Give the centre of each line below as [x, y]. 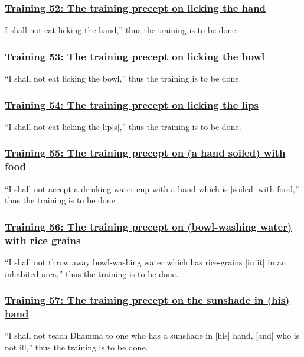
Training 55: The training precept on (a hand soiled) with [145, 153]
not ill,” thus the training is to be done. [76, 347]
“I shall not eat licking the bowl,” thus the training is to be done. [123, 78]
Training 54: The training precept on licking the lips [132, 104]
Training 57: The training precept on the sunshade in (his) [147, 300]
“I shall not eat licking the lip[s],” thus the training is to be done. [123, 126]
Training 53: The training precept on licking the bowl [135, 56]
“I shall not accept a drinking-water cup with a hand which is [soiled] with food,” [152, 188]
